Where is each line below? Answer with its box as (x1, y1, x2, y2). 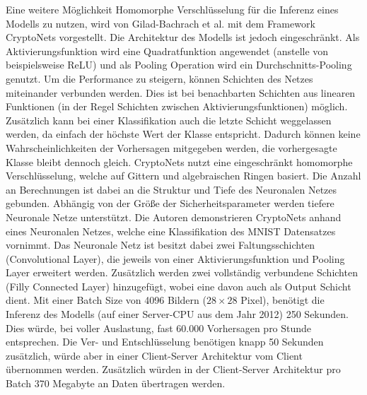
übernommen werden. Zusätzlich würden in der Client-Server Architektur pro (6, 362, 341, 377)
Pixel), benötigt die (240, 293, 325, 307)
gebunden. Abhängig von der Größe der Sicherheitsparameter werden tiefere (6, 196, 334, 211)
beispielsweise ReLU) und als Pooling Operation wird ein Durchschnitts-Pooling (6, 57, 352, 72)
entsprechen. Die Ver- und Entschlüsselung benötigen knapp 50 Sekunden (6, 334, 324, 349)
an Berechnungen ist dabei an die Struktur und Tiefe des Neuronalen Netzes (6, 182, 337, 196)
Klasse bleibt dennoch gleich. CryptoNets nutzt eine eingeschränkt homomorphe (6, 154, 353, 169)
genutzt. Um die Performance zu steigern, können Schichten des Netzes (6, 71, 313, 86)
